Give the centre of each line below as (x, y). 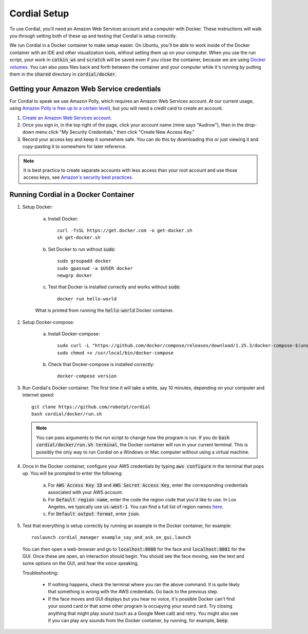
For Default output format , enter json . (94, 514)
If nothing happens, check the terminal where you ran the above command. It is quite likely (144, 585)
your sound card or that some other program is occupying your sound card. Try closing (140, 606)
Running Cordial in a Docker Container (72, 195)
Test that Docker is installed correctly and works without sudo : (114, 287)
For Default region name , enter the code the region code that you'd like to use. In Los (142, 499)
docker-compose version (87, 376)
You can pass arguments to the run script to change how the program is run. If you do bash (133, 438)
